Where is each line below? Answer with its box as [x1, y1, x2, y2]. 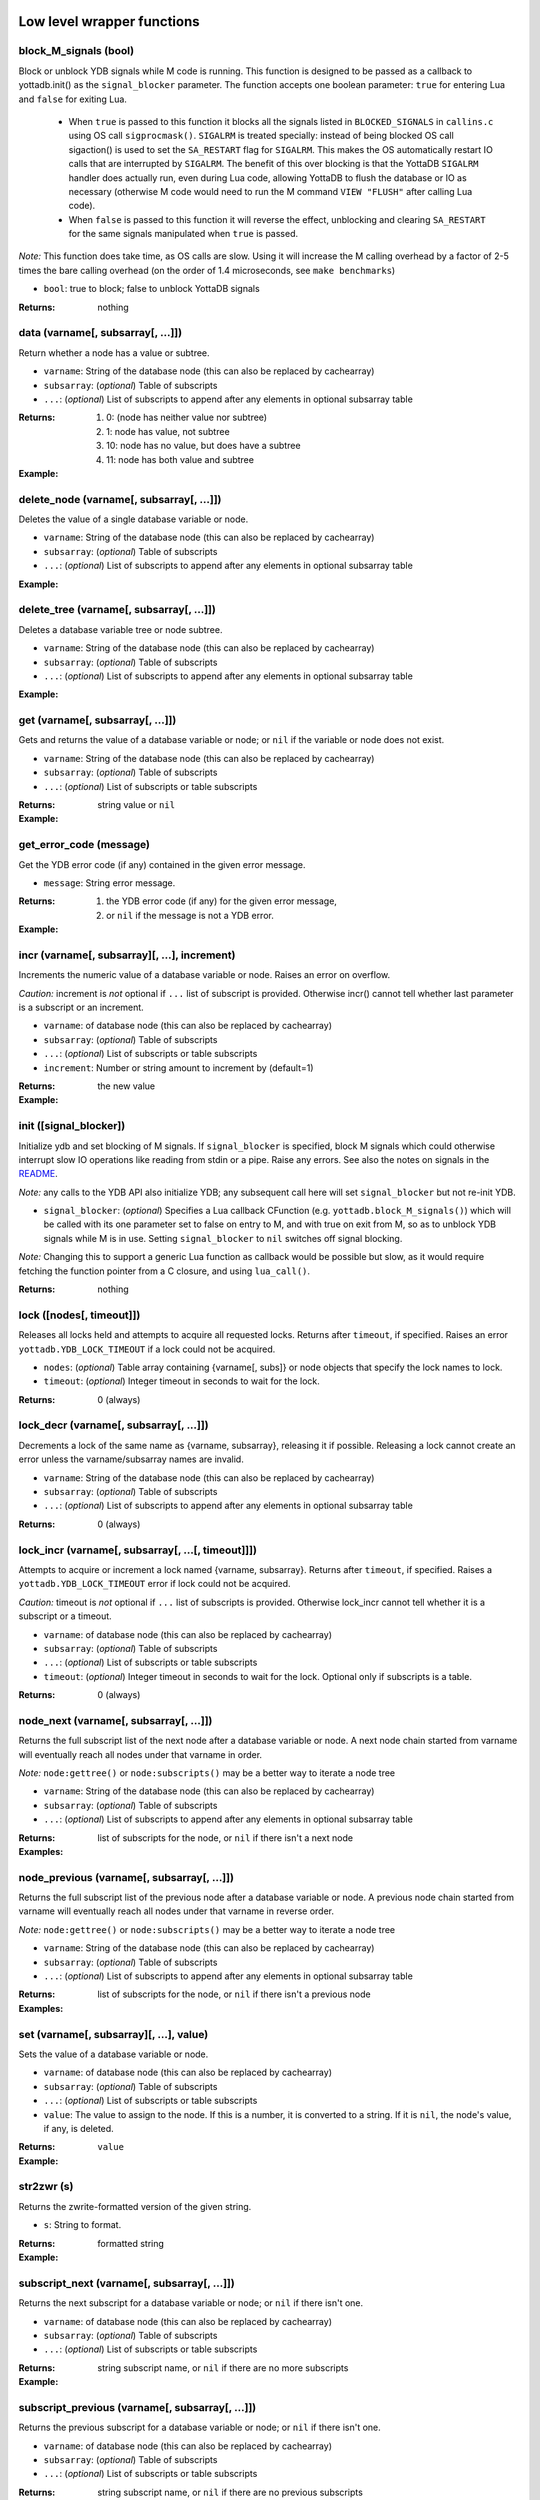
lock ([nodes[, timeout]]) [18, 1308, 141, 1322]
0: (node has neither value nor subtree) [106, 411, 268, 424]
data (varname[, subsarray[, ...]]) [18, 326, 183, 340]
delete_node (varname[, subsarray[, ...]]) [18, 492, 222, 506]
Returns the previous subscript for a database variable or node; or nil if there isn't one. [18, 2421, 382, 2434]
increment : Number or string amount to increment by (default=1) [43, 1061, 314, 1074]
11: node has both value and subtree [106, 453, 255, 465]
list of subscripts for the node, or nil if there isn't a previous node [97, 1988, 371, 2000]
